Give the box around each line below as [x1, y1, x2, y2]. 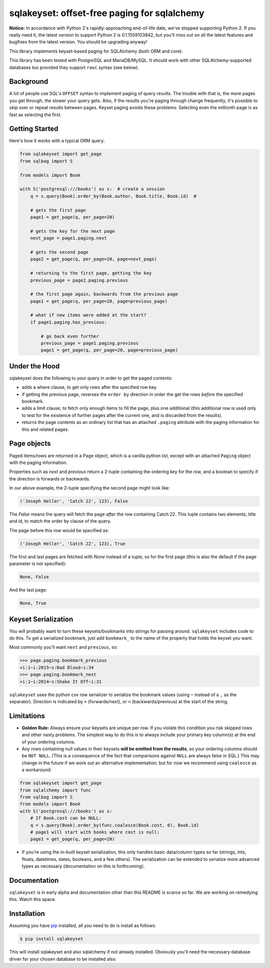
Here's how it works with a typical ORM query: [9, 138, 105, 144]
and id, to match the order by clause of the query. [9, 518, 111, 524]
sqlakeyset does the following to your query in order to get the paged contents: [9, 375, 172, 381]
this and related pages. [21, 426, 69, 432]
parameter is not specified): [9, 561, 66, 567]
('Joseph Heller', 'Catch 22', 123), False [19, 499, 128, 504]
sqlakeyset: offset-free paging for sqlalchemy [9, 8, 204, 19]
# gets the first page [30, 207, 86, 213]
